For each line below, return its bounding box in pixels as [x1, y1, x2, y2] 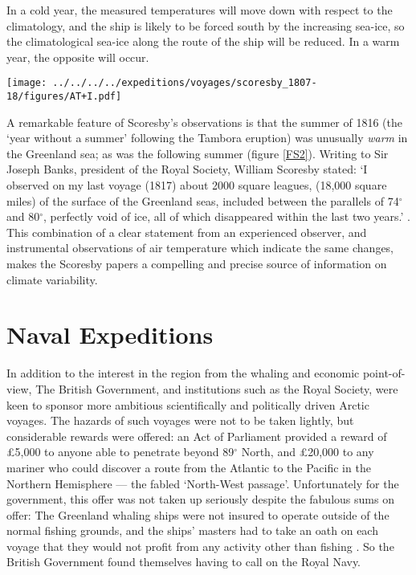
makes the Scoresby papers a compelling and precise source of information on [6, 255, 387, 272]
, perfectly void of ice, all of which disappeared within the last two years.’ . [43, 208, 410, 225]
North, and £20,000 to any [241, 443, 374, 460]
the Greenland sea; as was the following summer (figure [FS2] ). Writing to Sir [6, 145, 389, 161]
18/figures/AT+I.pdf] [6, 91, 122, 103]
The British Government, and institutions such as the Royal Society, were [35, 380, 398, 397]
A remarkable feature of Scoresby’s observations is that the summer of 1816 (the [6, 113, 402, 130]
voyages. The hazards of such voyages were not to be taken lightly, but [6, 412, 354, 429]
